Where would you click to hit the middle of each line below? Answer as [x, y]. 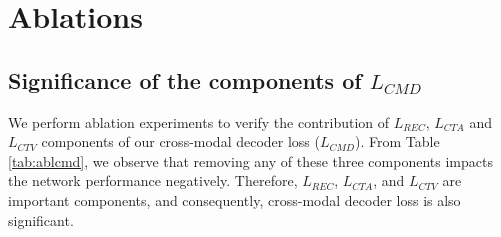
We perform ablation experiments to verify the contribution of [199, 121]
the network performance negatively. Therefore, [153, 180]
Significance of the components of [185, 79]
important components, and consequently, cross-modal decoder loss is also [234, 199]
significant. [41, 219]
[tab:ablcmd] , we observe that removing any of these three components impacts [250, 160]
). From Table [397, 141]
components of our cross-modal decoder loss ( [180, 141]
